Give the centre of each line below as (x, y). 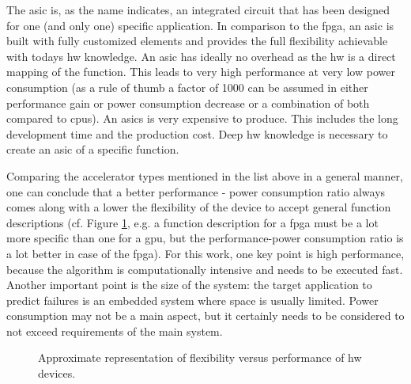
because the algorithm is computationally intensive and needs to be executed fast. (205, 269)
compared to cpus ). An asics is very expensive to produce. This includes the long (202, 118)
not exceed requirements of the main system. (115, 331)
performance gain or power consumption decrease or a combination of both (188, 103)
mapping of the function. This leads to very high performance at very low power (201, 72)
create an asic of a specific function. (93, 149)
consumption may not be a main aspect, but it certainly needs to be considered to (205, 316)
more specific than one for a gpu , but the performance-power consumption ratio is (205, 238)
